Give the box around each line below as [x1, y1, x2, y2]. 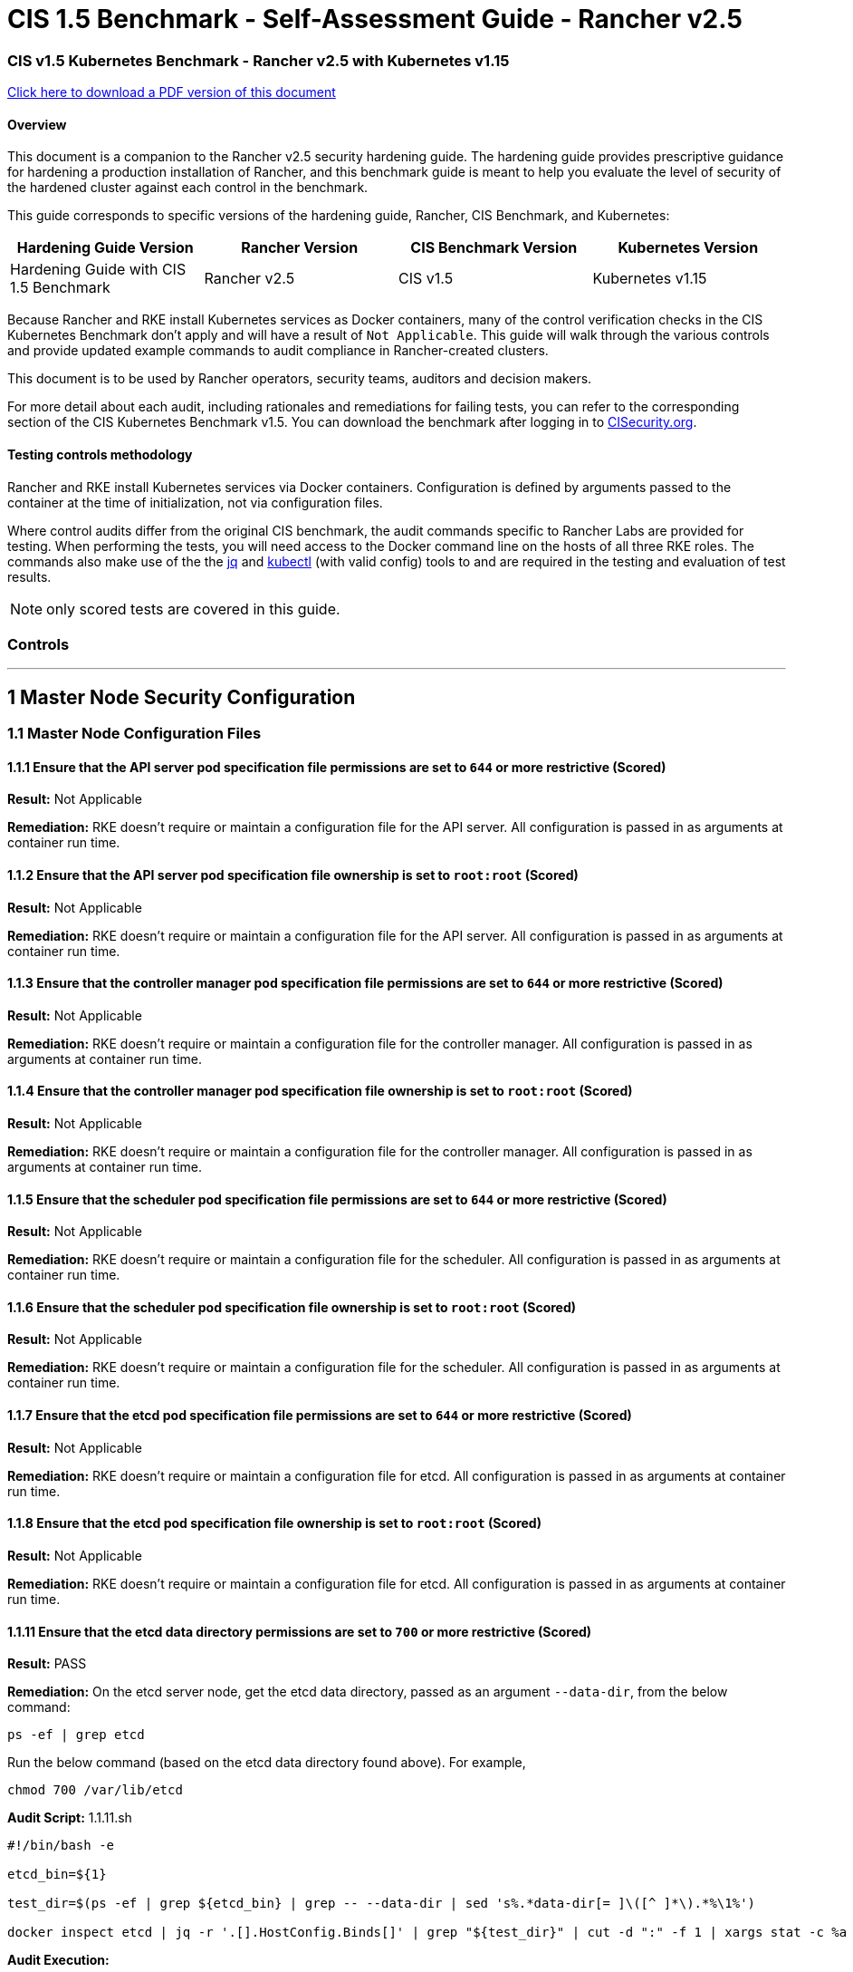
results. [7, 568, 52, 585]
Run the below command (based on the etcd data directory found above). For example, [7, 1754, 526, 1771]
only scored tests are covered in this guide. [46, 599, 340, 618]
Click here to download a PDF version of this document [7, 84, 336, 101]
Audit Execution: [7, 1952, 110, 1968]
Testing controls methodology [7, 446, 193, 462]
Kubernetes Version [618, 238, 759, 257]
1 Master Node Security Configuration [7, 685, 356, 709]
